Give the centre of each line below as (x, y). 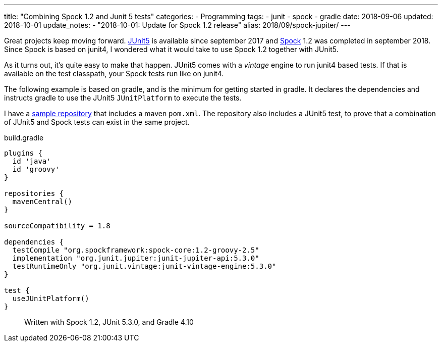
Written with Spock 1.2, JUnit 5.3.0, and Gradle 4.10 (109, 322)
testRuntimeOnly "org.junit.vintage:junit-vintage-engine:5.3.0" (144, 266)
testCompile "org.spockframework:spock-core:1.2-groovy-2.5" (136, 250)
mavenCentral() (42, 202)
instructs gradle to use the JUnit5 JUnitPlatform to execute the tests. (123, 98)
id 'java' (32, 161)
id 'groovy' (36, 169)
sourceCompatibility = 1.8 (57, 226)
